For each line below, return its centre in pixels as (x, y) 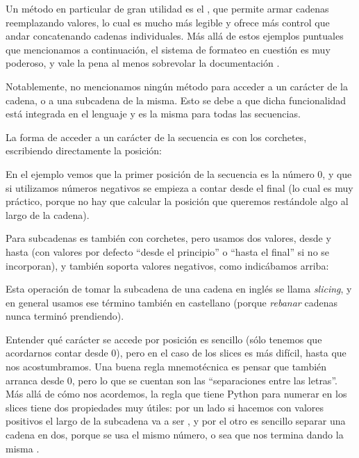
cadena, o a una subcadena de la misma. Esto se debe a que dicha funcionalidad (176, 100)
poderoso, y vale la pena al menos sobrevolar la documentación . (143, 63)
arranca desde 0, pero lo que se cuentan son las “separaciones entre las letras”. (172, 380)
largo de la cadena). (48, 214)
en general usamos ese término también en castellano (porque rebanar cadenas (172, 302)
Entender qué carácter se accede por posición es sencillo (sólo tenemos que (164, 339)
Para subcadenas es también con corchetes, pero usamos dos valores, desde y (168, 238)
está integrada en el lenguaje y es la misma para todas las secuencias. (153, 114)
